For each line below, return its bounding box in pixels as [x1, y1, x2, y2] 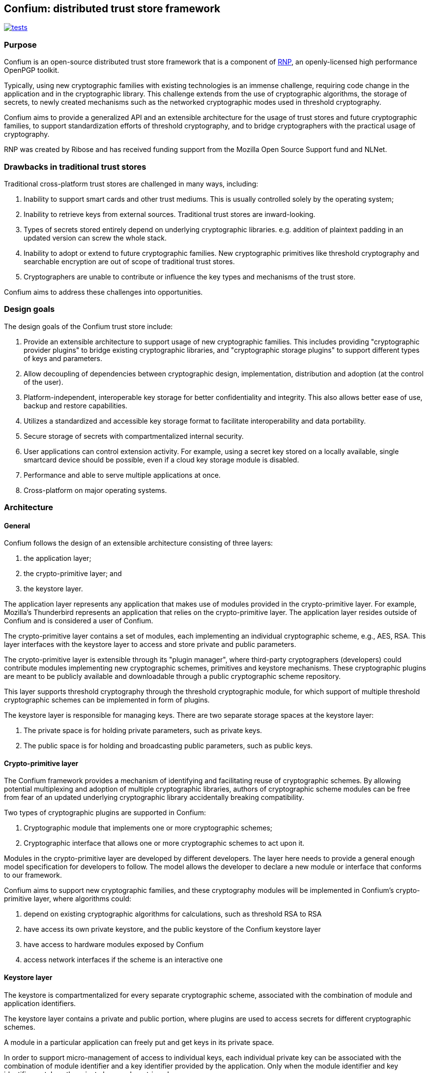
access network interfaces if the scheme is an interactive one [24, 955, 223, 964]
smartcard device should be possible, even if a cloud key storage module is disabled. [24, 455, 299, 464]
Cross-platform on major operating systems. [24, 486, 167, 494]
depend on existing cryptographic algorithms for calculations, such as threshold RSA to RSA [24, 910, 322, 919]
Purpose [4, 39, 37, 50]
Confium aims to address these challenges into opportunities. [4, 287, 203, 296]
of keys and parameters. [24, 354, 103, 363]
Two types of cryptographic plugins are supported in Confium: [4, 808, 206, 817]
